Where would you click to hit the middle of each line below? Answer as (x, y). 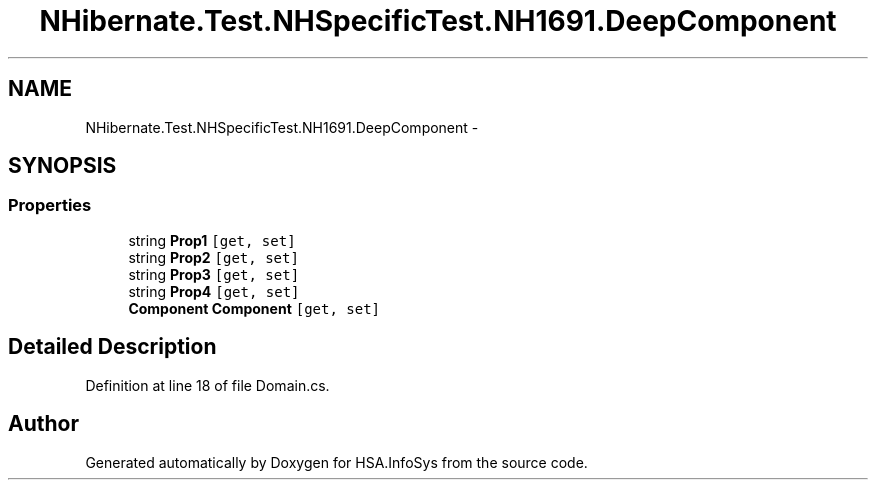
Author (43, 424)
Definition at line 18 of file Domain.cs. (207, 385)
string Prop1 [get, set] (212, 240)
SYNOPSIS (62, 166)
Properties (50, 205)
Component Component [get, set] (254, 308)
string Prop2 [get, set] (213, 257)
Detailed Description (112, 347)
